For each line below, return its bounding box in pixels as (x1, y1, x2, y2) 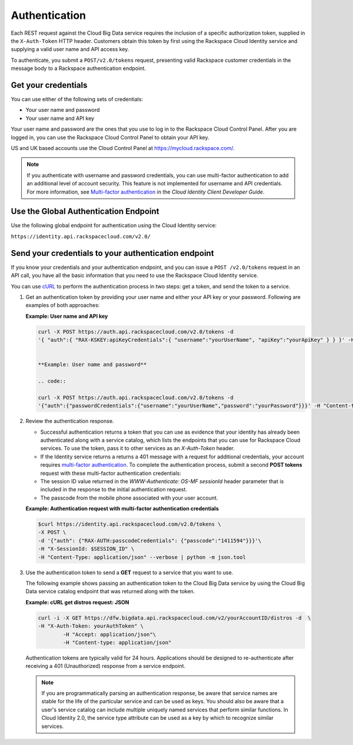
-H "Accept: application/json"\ (62, 631, 156, 638)
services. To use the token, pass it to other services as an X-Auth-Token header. (40, 445, 235, 452)
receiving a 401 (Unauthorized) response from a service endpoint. (25, 663, 185, 670)
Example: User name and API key (25, 312, 108, 320)
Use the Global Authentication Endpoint (11, 207, 159, 217)
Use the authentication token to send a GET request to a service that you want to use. (25, 568, 234, 576)
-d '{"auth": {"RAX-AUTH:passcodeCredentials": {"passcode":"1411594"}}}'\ (38, 537, 262, 544)
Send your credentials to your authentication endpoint (11, 248, 214, 258)
